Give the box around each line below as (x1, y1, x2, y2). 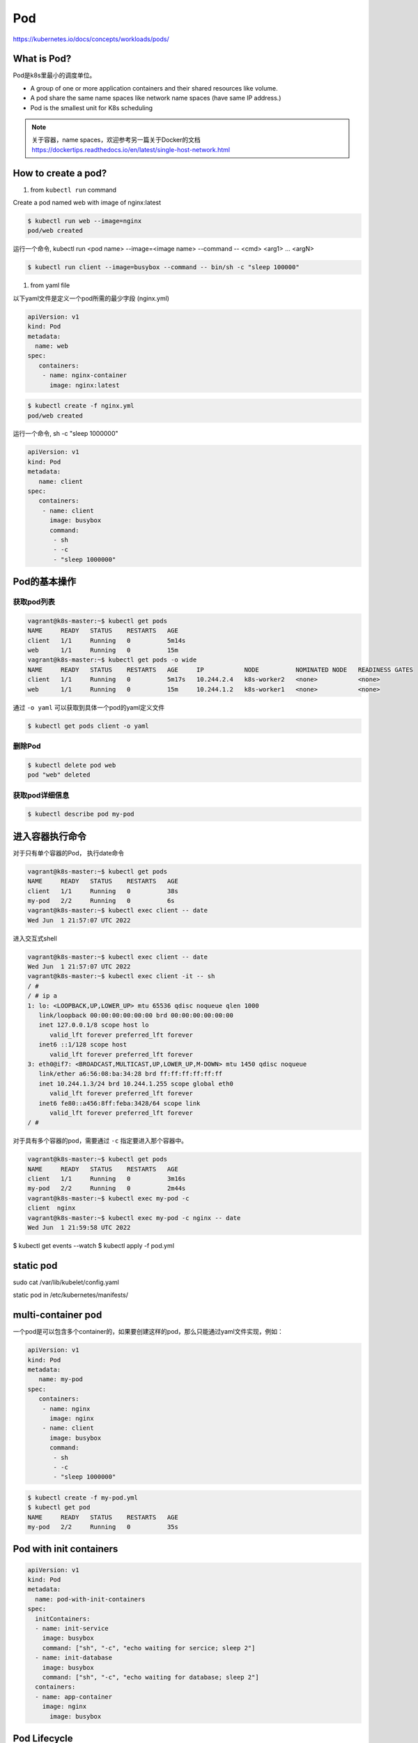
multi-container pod (13, 1309, 102, 1321)
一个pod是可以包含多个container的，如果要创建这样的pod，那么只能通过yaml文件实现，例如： (13, 1327, 284, 1336)
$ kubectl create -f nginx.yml (27, 402, 135, 410)
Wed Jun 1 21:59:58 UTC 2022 (27, 1224, 131, 1232)
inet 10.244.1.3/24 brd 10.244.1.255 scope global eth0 (38, 1079, 233, 1088)
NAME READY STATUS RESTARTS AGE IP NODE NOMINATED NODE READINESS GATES (27, 666, 414, 673)
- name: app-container (35, 1693, 113, 1700)
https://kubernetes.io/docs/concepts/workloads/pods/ (13, 35, 170, 43)
